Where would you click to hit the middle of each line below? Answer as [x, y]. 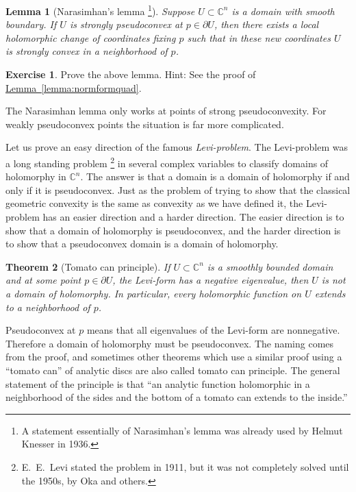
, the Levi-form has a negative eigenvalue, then [211, 280]
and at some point [43, 280]
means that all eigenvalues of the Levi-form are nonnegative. [213, 330]
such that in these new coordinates [259, 37]
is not [333, 280]
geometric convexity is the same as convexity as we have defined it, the [154, 203]
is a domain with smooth [283, 11]
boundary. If [31, 24]
